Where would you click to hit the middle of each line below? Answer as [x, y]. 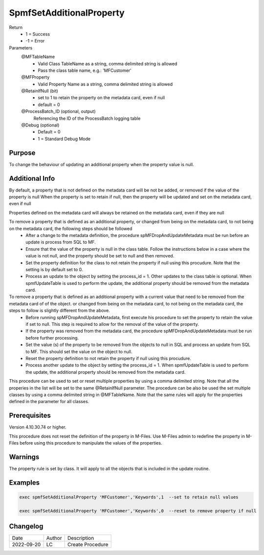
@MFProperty [35, 77]
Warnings [24, 457]
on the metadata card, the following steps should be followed [71, 228]
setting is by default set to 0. [54, 269]
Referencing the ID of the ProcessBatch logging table [87, 118]
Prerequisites [30, 416]
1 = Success [38, 34]
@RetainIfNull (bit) [40, 91]
